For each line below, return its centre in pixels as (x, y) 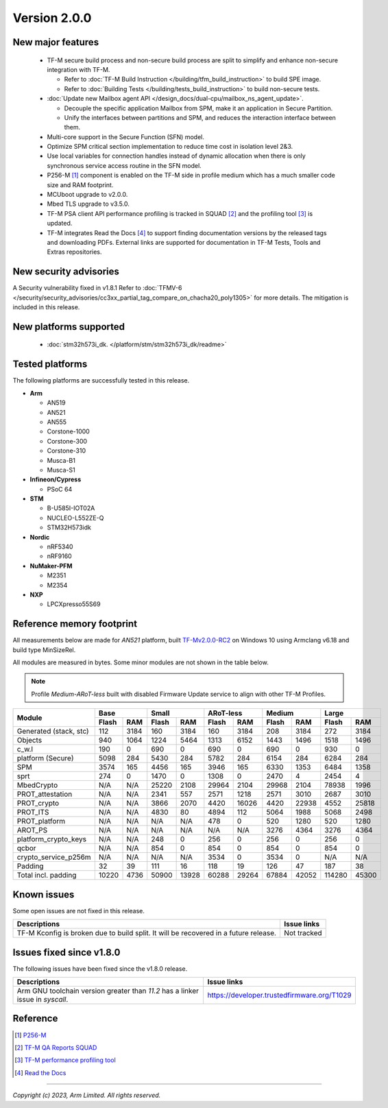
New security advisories (66, 272)
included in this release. (46, 307)
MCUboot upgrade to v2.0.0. (87, 195)
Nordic (40, 537)
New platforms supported (69, 327)
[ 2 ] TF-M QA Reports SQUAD (56, 1047)
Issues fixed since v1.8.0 (66, 952)
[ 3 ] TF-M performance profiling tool (65, 1060)
